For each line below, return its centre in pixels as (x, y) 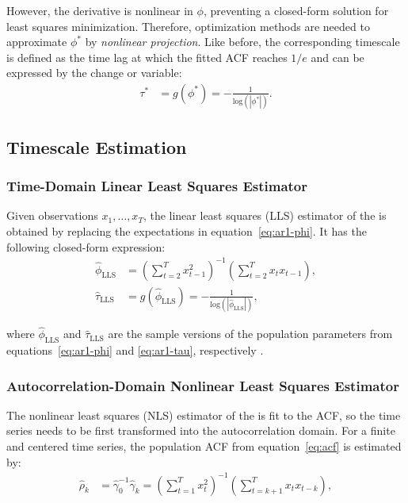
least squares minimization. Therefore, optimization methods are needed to (188, 26)
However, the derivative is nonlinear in (100, 10)
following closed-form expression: (86, 246)
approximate (37, 42)
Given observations (52, 215)
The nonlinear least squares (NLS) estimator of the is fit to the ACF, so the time (204, 415)
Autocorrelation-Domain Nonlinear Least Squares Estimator (203, 385)
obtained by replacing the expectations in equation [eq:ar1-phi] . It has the (187, 230)
